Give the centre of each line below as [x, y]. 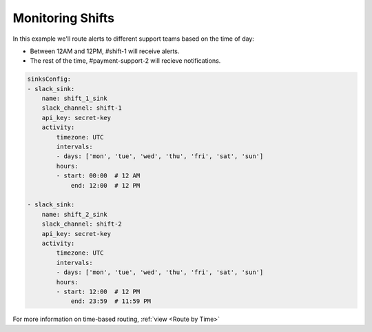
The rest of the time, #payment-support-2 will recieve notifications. [125, 61]
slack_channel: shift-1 [82, 108]
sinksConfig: [49, 79]
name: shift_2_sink [75, 214]
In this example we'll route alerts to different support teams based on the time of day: [134, 39]
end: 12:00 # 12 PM [105, 185]
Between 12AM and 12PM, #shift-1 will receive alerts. [105, 51]
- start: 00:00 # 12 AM [98, 176]
